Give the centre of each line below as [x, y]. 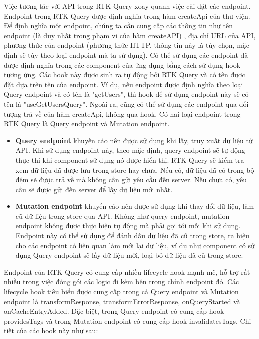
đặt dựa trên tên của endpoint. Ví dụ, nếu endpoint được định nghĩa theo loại [124, 84]
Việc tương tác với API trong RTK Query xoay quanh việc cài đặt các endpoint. [127, 6]
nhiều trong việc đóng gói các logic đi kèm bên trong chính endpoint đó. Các [122, 282]
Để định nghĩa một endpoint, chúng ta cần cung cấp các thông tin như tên [118, 26]
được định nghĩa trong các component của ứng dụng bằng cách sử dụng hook [122, 65]
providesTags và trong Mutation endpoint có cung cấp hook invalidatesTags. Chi [128, 321]
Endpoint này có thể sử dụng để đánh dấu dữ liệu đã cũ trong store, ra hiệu [132, 236]
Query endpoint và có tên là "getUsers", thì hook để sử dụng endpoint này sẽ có [126, 94]
